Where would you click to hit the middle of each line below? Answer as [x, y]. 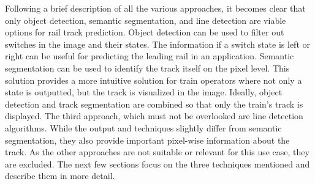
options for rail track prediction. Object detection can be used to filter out [145, 32]
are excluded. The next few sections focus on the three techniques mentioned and [157, 164]
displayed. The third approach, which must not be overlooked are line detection [154, 116]
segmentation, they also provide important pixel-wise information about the [147, 140]
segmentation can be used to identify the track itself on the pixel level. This [147, 68]
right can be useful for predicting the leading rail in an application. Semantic [150, 56]
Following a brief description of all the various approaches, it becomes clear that [155, 8]
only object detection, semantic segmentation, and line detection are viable [146, 20]
